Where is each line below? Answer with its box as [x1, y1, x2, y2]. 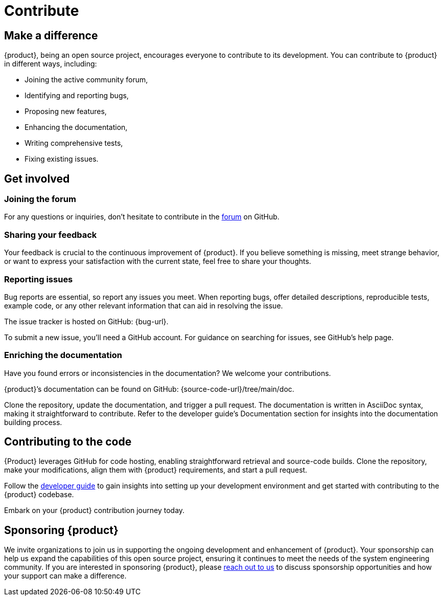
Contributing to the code [4, 435, 132, 449]
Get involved [4, 172, 70, 185]
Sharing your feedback [4, 229, 97, 240]
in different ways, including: [4, 59, 97, 69]
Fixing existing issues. [25, 154, 99, 164]
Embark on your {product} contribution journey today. [4, 506, 185, 515]
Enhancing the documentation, [25, 123, 128, 132]
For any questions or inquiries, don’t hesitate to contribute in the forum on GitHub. [4, 212, 279, 221]
